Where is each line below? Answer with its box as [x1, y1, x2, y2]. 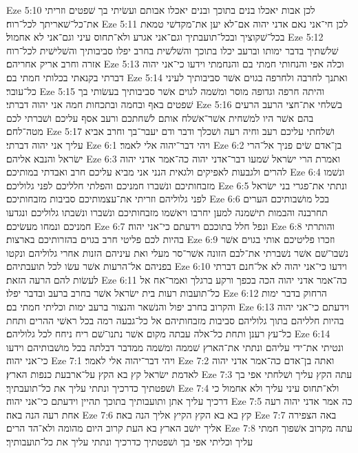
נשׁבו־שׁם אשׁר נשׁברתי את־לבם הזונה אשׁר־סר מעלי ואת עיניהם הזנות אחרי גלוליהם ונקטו [6, 245, 348, 260]
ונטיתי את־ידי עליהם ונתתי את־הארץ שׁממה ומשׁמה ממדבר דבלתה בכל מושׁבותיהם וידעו [6, 339, 344, 354]
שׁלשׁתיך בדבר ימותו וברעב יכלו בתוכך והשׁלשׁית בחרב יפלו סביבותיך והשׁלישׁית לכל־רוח [6, 43, 339, 57]
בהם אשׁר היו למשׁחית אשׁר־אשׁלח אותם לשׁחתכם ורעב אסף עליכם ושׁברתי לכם [6, 110, 314, 125]
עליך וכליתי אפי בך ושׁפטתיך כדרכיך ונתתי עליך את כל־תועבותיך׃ [6, 434, 253, 448]
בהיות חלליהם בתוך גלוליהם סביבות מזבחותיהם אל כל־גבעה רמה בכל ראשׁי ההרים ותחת [6, 313, 344, 327]
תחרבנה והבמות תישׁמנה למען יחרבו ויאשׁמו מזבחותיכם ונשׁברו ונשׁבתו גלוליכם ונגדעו [6, 204, 328, 219]
